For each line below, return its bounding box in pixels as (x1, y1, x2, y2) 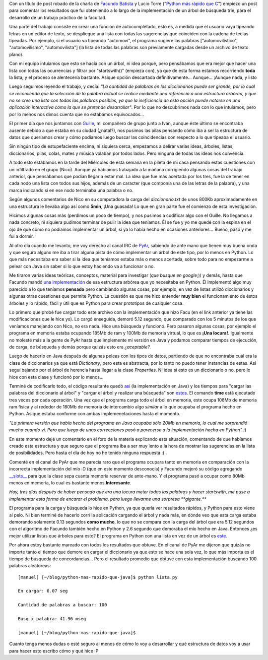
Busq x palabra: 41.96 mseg (18, 616, 86, 622)
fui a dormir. (9, 233, 34, 239)
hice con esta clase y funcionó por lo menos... (9, 374, 104, 380)
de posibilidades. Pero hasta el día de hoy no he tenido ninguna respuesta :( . (9, 450, 167, 456)
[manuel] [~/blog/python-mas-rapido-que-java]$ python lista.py (18, 574, 178, 580)
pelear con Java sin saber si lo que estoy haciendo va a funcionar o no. (9, 263, 155, 269)
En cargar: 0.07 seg (18, 588, 68, 594)
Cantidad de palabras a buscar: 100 (18, 602, 107, 608)
